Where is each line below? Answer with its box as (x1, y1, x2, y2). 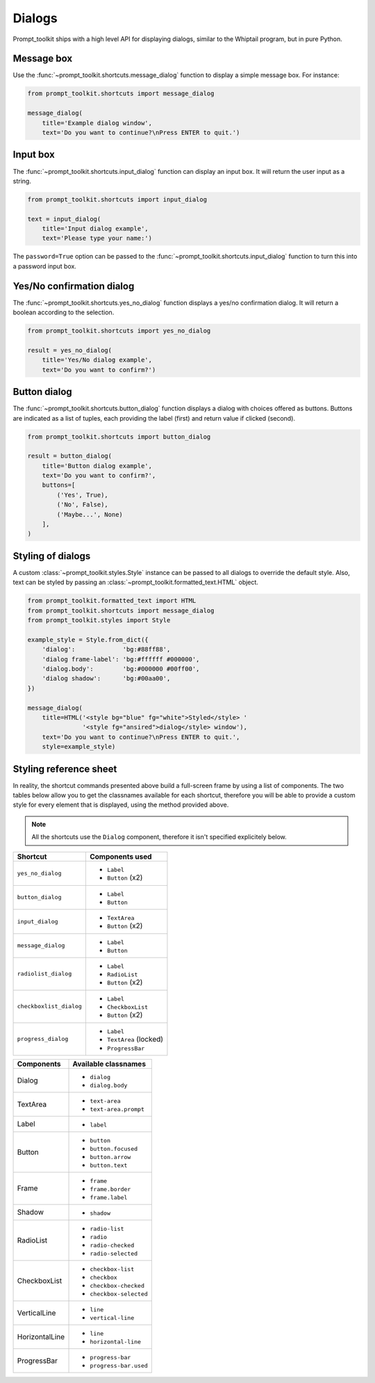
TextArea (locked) (106, 1034, 163, 1044)
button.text (90, 1161, 128, 1169)
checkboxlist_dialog (17, 1003, 83, 1010)
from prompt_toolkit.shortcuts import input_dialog (27, 195, 208, 203)
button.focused (90, 1145, 138, 1152)
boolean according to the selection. (12, 308, 115, 316)
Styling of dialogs (12, 550, 91, 562)
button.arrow (90, 1153, 131, 1160)
